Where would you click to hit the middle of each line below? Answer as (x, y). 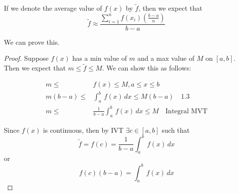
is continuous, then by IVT (83, 130)
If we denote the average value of (53, 8)
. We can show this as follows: (147, 68)
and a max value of (166, 58)
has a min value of (100, 58)
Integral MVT (187, 111)
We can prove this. (32, 42)
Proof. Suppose (26, 58)
